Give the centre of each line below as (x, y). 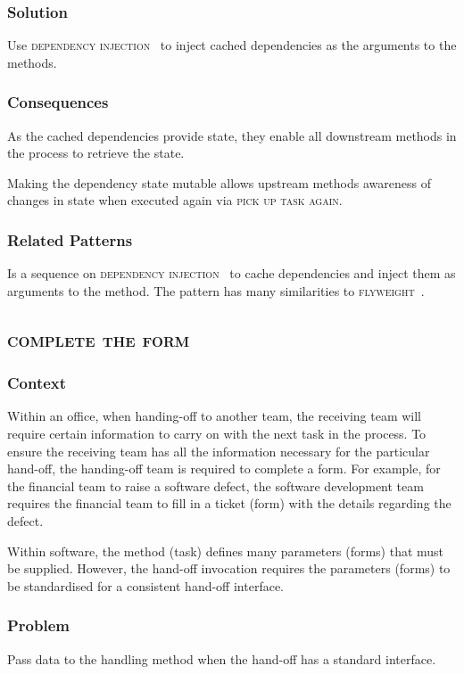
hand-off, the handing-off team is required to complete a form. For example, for (224, 469)
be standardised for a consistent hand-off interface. (145, 585)
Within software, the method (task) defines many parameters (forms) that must (226, 551)
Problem (38, 625)
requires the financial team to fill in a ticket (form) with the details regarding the (229, 503)
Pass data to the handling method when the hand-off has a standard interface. (222, 658)
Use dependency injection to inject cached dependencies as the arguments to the (232, 45)
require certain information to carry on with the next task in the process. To (217, 433)
